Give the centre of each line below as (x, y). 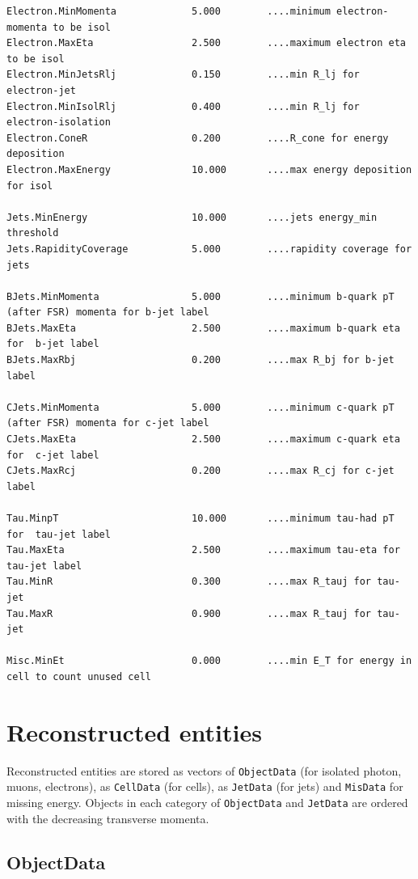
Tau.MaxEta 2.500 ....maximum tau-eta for (203, 550)
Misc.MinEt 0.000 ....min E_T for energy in (209, 661)
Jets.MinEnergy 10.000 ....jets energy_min (192, 217)
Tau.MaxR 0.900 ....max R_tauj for (189, 613)
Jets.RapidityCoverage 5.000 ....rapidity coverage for (209, 249)
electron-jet (41, 90)
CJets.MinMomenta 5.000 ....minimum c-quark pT (201, 407)
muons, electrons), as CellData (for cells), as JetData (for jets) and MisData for (205, 786)
